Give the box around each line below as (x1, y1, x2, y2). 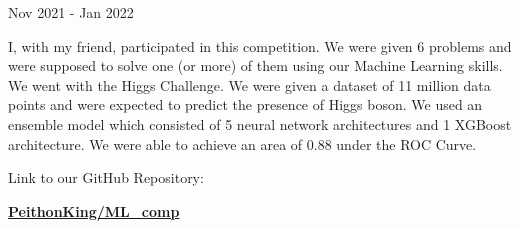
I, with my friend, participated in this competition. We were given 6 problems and (8, 35, 512, 56)
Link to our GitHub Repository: (8, 167, 204, 188)
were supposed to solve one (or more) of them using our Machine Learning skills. (8, 55, 503, 76)
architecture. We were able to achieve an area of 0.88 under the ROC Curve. (8, 133, 477, 154)
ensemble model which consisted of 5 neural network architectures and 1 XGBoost (8, 113, 512, 134)
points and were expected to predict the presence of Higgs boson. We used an (8, 94, 483, 115)
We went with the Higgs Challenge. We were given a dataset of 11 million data (8, 74, 491, 95)
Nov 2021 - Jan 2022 (8, 2, 134, 22)
